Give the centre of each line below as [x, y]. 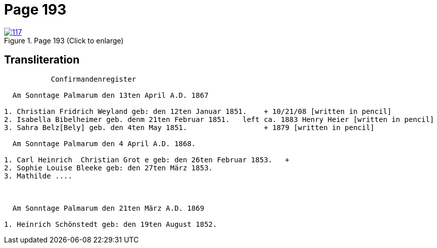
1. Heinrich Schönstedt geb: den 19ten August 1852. [111, 224]
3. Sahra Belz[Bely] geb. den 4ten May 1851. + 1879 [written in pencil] [189, 127]
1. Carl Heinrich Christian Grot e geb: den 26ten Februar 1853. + [147, 160]
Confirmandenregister [93, 79]
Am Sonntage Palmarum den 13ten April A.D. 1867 [110, 95]
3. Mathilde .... [38, 176]
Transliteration [42, 60]
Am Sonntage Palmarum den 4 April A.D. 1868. [104, 143]
